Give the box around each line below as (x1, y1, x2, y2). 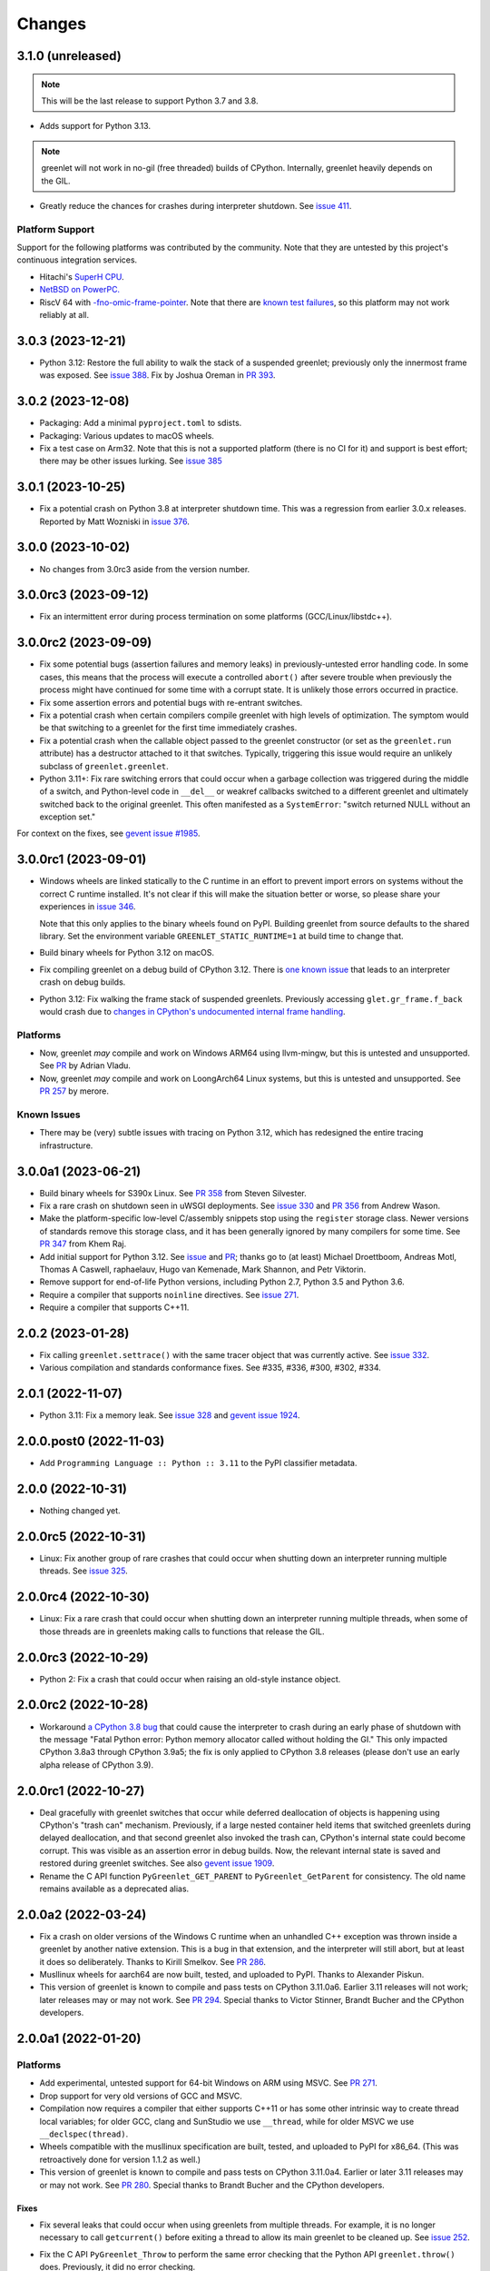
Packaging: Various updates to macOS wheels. (39, 430, 215, 441)
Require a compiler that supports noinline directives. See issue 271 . (39, 1289, 299, 1300)
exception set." (39, 811, 96, 822)
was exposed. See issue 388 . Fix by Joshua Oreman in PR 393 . (39, 370, 276, 381)
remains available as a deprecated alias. (39, 1883, 190, 1894)
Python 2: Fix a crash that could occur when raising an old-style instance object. (39, 1673, 341, 1684)
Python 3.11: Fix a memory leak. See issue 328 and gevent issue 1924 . (39, 1410, 300, 1421)
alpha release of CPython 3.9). (39, 1759, 154, 1770)
